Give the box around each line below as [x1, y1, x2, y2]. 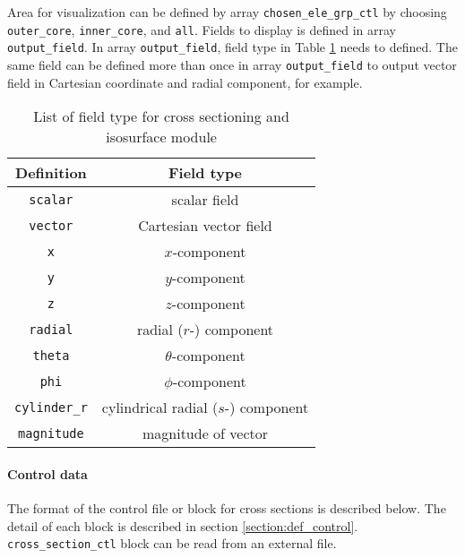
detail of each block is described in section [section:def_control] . [7, 516, 358, 535]
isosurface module [106, 126, 217, 148]
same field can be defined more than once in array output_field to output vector [7, 55, 457, 73]
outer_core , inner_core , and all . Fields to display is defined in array [7, 20, 396, 39]
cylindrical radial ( [101, 397, 219, 418]
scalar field [171, 189, 239, 210]
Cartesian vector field [138, 215, 272, 236]
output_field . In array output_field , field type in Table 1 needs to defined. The [7, 38, 458, 56]
